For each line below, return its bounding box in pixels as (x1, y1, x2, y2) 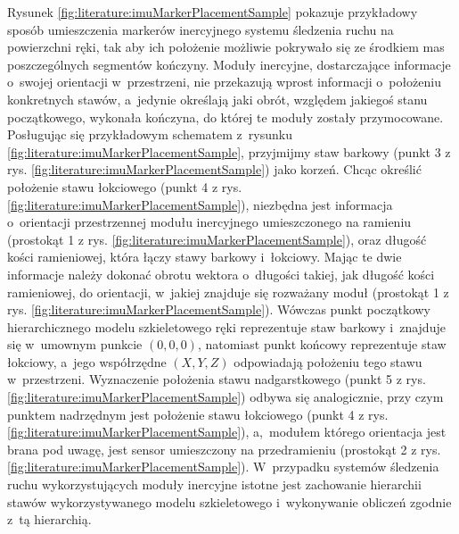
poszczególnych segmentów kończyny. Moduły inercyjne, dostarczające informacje (7, 54, 451, 73)
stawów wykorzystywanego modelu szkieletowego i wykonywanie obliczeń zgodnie (7, 492, 452, 511)
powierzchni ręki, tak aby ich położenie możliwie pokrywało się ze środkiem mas (7, 38, 445, 56)
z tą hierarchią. (7, 510, 92, 529)
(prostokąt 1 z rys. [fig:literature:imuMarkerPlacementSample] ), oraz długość (7, 229, 427, 248)
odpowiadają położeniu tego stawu (234, 352, 422, 371)
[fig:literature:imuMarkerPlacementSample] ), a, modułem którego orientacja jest (7, 422, 447, 441)
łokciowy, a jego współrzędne (7, 352, 167, 371)
